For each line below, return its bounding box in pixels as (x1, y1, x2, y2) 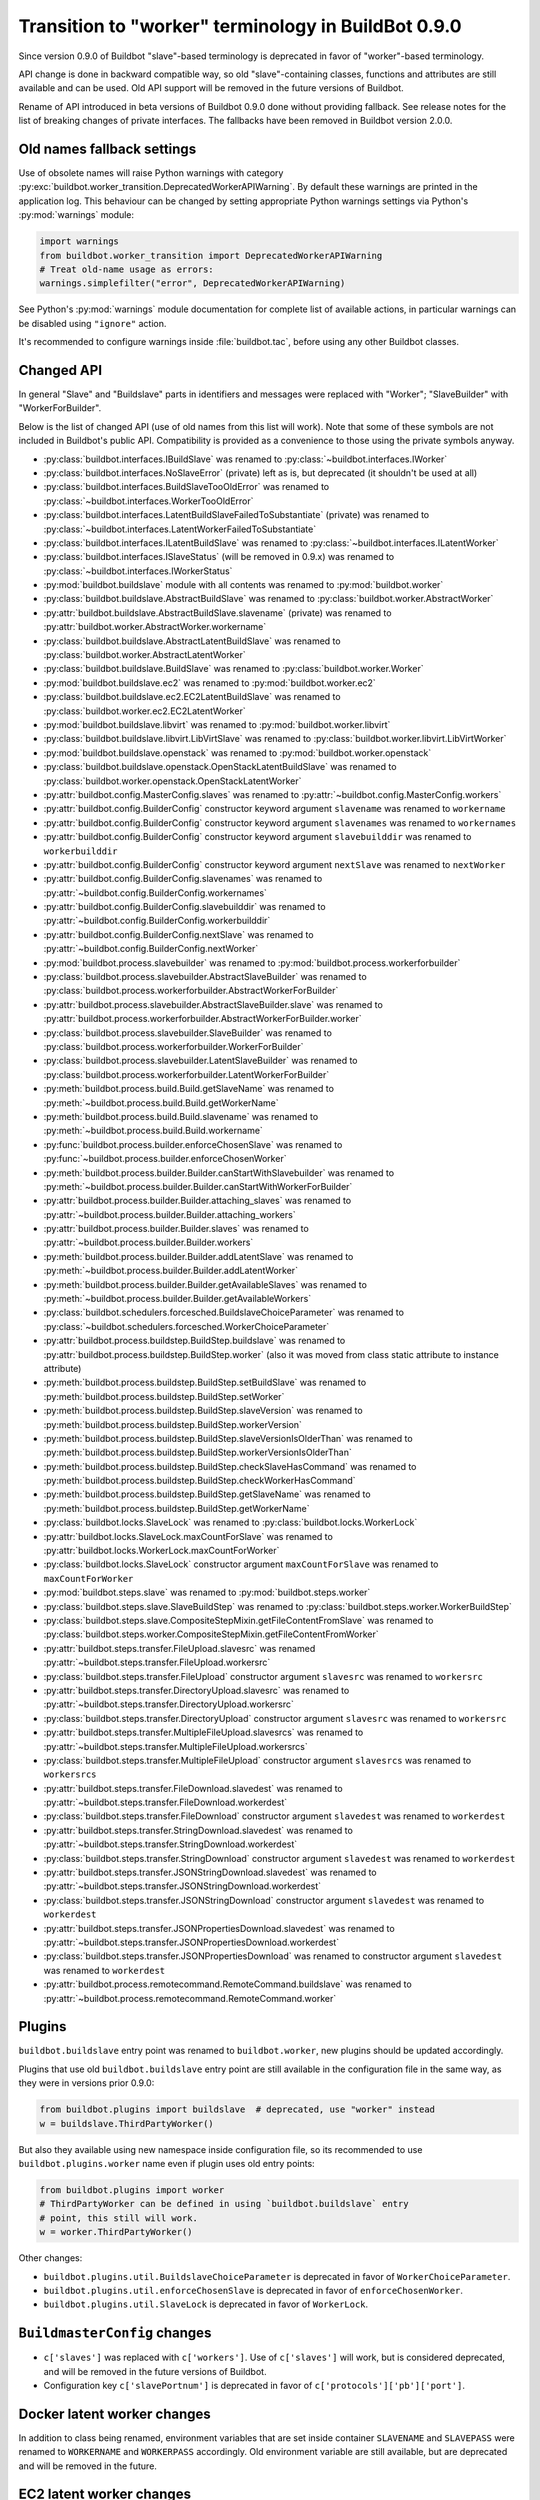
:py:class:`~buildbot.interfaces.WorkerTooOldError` (43, 495, 254, 507)
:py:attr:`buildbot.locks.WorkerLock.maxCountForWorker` (43, 1545, 280, 1557)
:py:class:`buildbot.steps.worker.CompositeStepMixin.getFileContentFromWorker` (43, 1628, 379, 1640)
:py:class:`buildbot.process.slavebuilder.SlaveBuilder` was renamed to (43, 1026, 332, 1039)
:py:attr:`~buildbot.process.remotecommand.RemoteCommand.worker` (43, 1992, 337, 2004)
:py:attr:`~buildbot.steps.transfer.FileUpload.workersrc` (43, 1656, 271, 1669)
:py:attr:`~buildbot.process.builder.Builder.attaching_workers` (43, 1208, 296, 1220)
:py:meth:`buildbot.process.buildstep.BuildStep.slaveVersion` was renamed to (43, 1405, 364, 1417)
